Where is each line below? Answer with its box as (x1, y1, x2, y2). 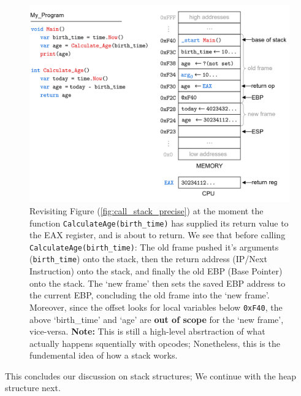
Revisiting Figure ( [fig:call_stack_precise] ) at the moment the (29, 204, 264, 217)
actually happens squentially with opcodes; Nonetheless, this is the (29, 336, 280, 349)
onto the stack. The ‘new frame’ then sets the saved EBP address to (29, 276, 286, 289)
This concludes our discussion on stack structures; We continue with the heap (5, 369, 297, 382)
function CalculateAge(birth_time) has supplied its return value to (29, 216, 289, 229)
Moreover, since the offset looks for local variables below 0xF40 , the (29, 300, 283, 313)
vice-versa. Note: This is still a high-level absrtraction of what (29, 325, 265, 338)
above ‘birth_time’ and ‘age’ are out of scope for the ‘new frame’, (29, 313, 284, 325)
